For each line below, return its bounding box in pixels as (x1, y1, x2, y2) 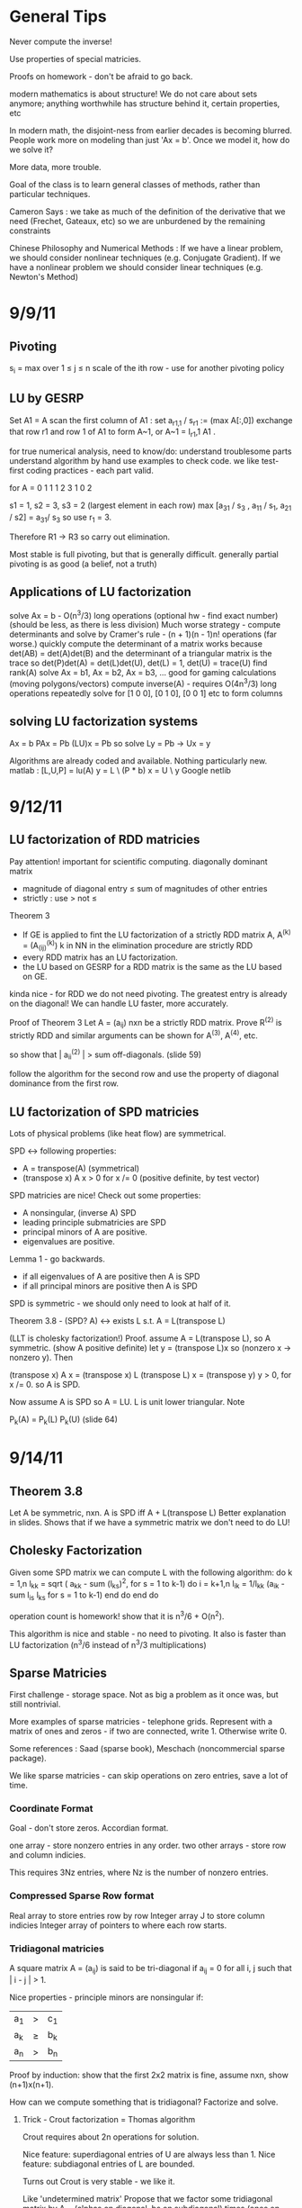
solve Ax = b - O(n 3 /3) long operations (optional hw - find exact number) (9, 608, 279, 620)
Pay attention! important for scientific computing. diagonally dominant (9, 855, 268, 866)
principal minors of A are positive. (22, 1226, 148, 1237)
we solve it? (9, 144, 54, 155)
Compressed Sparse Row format (9, 1889, 155, 1902)
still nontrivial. (9, 1699, 61, 1710)
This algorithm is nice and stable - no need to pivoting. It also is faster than (9, 1628, 287, 1639)
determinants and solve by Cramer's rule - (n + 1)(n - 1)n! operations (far (9, 629, 277, 640)
